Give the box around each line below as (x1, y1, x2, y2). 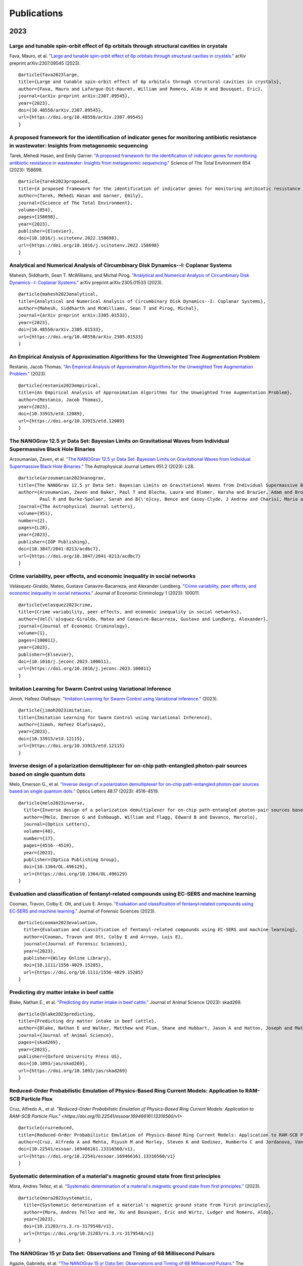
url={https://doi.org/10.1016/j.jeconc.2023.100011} (18, 666, 151, 671)
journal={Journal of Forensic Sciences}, (23, 941, 128, 947)
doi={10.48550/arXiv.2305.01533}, (18, 327, 104, 333)
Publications (9, 8, 63, 19)
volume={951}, (18, 510, 53, 517)
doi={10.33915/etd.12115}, (18, 736, 85, 741)
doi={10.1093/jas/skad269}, (18, 1061, 88, 1066)
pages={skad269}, (18, 1040, 61, 1045)
